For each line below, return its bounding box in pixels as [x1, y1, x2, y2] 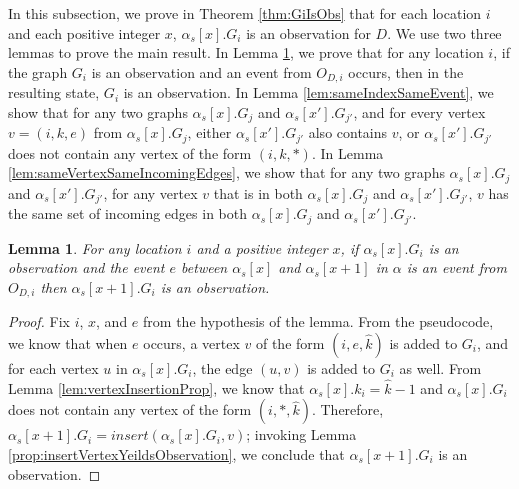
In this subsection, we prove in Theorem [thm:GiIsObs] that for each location [8, 3, 482, 23]
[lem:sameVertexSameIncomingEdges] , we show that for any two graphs [8, 162, 445, 183]
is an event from [406, 257, 507, 278]
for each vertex [8, 357, 99, 378]
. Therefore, [311, 399, 384, 420]
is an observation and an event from [91, 61, 312, 82]
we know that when [8, 332, 128, 353]
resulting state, [8, 82, 100, 103]
